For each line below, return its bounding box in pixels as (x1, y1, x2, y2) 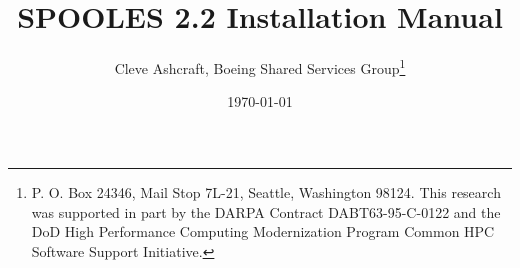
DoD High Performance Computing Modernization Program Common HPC (31, 221, 495, 242)
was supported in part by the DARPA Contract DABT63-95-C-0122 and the (31, 201, 501, 222)
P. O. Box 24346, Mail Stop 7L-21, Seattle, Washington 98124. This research (31, 181, 501, 202)
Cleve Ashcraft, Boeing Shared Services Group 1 (114, 55, 406, 78)
